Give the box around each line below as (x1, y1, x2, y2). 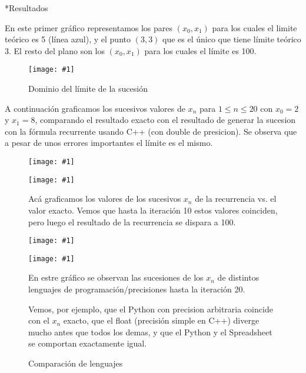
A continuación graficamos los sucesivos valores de (5, 102, 185, 114)
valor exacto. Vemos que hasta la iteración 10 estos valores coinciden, (28, 204, 278, 216)
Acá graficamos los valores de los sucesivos (28, 192, 181, 205)
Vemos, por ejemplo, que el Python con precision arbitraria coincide (28, 302, 273, 315)
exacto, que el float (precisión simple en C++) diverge (63, 314, 260, 327)
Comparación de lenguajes (28, 357, 123, 369)
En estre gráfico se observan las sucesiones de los (28, 271, 204, 284)
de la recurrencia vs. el (195, 192, 277, 205)
